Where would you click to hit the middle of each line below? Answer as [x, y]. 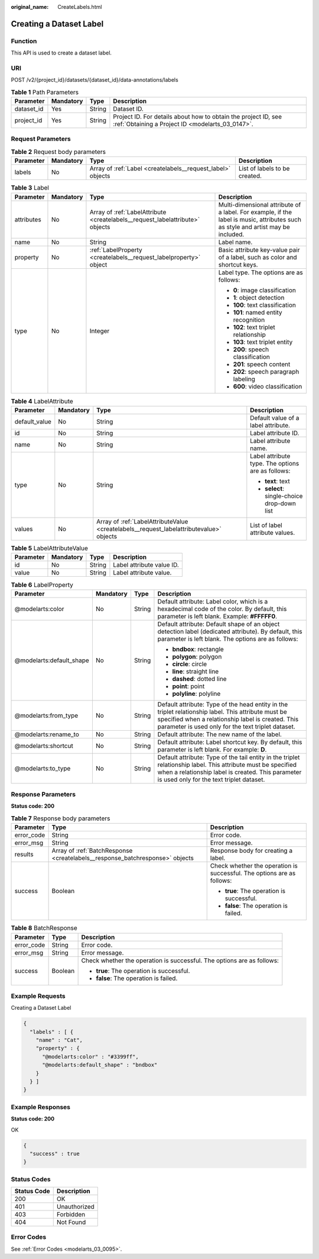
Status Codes [31, 1179]
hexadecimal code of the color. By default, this [222, 609]
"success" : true [55, 1154]
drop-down [281, 503]
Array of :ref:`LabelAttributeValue [142, 521]
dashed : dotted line [199, 679]
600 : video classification [268, 386]
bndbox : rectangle [198, 649]
